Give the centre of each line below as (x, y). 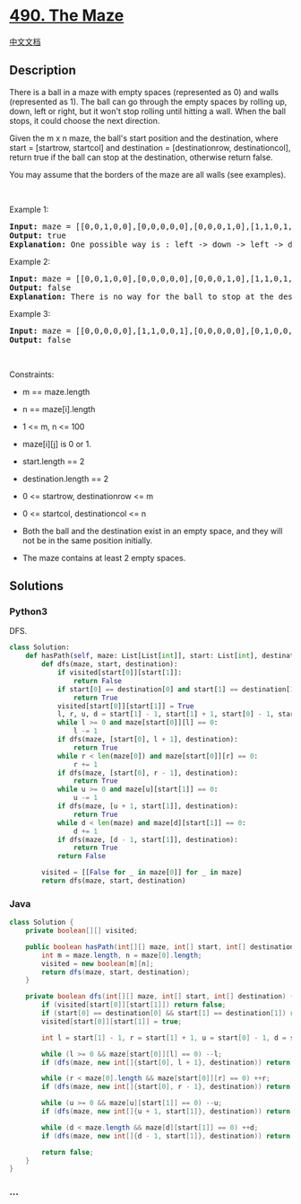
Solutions (37, 586)
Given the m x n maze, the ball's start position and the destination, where (144, 138)
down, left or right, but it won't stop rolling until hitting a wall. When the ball (148, 111)
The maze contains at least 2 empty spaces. (104, 558)
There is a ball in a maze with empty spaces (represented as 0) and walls (144, 92)
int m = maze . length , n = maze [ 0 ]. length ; (122, 955)
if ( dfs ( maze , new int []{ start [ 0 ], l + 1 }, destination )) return (166, 1062)
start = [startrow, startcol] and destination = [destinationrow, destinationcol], (150, 147)
